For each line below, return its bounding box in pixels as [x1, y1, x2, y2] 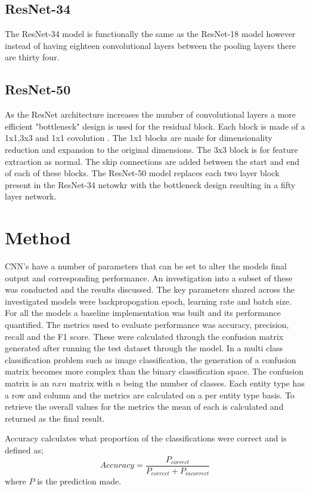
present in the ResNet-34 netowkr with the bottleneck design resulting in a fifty [5, 178, 296, 191]
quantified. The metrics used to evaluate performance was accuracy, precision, [5, 318, 289, 331]
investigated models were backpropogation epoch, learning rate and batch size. [5, 294, 292, 307]
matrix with [69, 377, 113, 389]
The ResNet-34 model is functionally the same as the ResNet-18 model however [5, 27, 296, 40]
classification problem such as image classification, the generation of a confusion [5, 353, 296, 366]
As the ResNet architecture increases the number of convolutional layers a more [5, 108, 296, 121]
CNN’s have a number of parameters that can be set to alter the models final [5, 260, 287, 272]
